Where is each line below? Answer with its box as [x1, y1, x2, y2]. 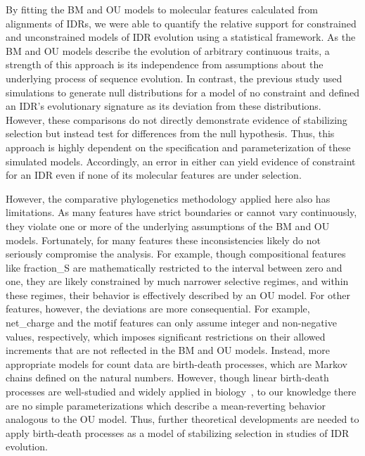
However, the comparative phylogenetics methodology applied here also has [6, 191, 331, 205]
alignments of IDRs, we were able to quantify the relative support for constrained [6, 15, 357, 30]
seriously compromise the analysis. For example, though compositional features [6, 246, 346, 261]
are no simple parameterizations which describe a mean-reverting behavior [6, 398, 326, 412]
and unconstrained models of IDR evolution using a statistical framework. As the [6, 30, 356, 44]
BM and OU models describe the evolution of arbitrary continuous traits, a [6, 43, 330, 58]
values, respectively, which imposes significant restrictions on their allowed [6, 329, 326, 343]
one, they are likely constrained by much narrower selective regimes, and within [6, 274, 349, 289]
